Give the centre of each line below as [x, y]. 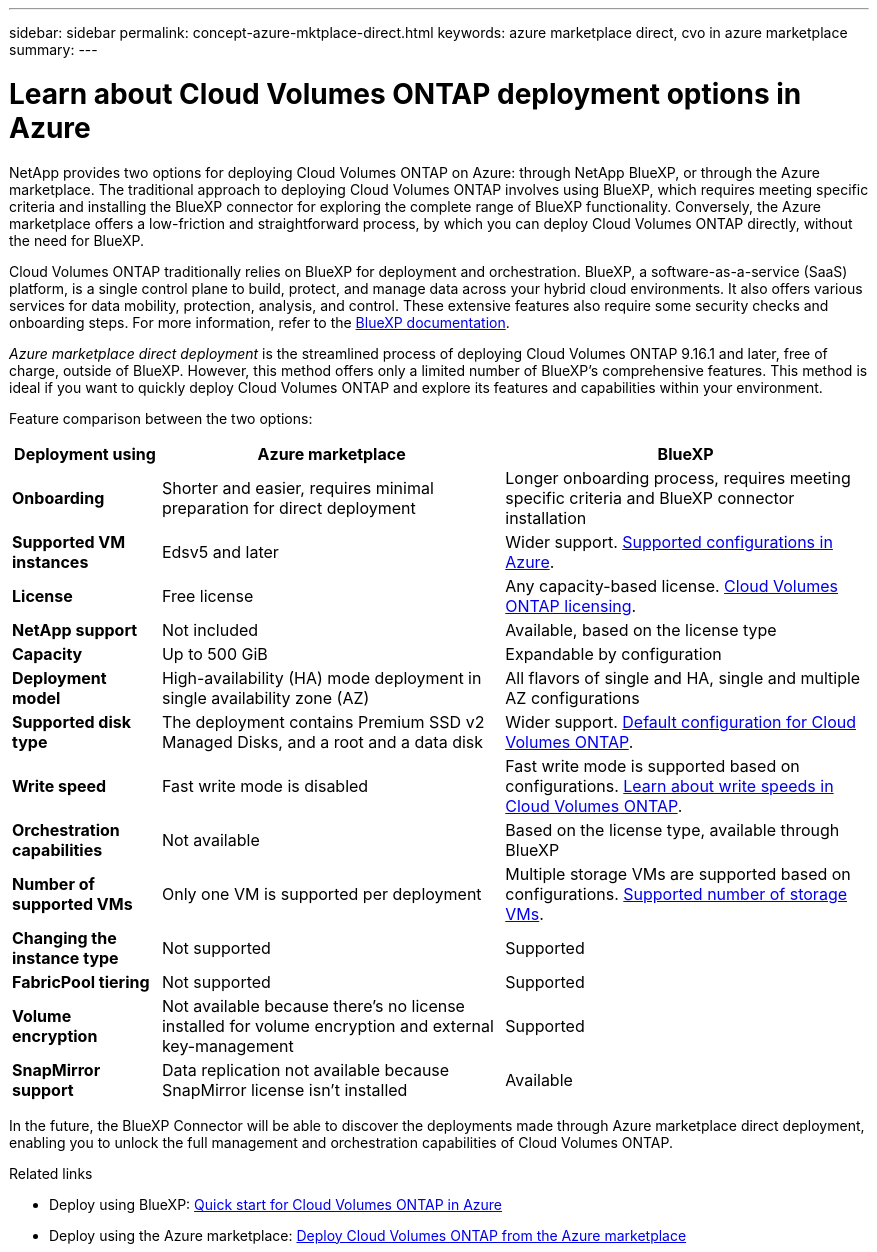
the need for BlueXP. [77, 240]
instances [50, 561]
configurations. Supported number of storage [676, 893]
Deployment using [85, 453]
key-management [227, 1045]
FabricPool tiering [81, 981]
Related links [51, 1173]
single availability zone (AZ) [265, 697]
